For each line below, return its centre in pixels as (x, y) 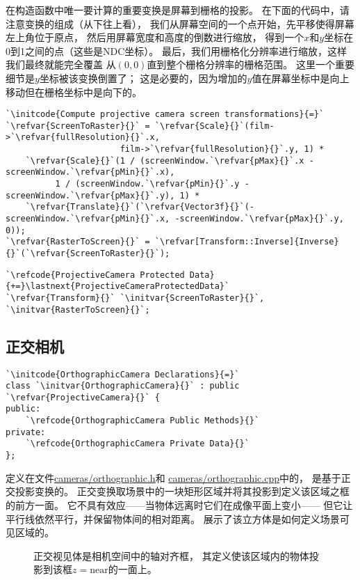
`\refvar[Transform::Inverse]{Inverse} (247, 242)
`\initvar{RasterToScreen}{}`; (78, 309)
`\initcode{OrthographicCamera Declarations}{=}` (123, 374)
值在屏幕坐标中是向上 (301, 78)
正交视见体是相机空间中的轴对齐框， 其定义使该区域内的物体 (171, 555)
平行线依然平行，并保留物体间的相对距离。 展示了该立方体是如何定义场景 (173, 518)
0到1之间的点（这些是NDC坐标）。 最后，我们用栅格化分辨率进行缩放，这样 (176, 50)
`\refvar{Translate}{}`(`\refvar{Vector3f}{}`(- (140, 207)
